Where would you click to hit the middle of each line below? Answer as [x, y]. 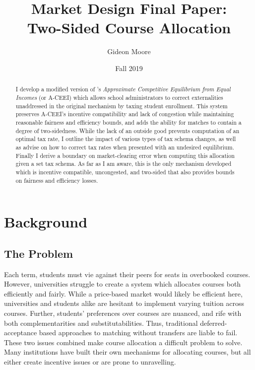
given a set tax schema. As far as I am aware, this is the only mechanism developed [124, 164]
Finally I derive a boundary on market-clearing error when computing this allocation [125, 155]
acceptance [21, 333]
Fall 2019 [129, 68]
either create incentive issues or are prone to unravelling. [90, 361]
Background [46, 222]
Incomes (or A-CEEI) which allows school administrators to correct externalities [119, 97]
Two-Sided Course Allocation [129, 28]
